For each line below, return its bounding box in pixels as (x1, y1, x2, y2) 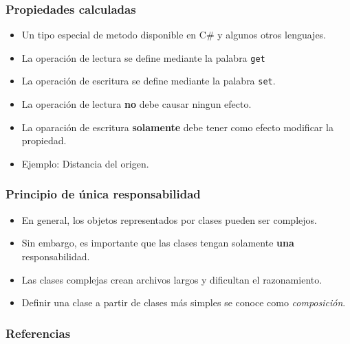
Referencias (6, 324, 71, 341)
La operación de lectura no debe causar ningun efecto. (21, 97, 252, 111)
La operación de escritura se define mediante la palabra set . (21, 73, 276, 88)
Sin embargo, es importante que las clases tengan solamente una (21, 236, 294, 250)
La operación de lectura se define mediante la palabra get (21, 50, 265, 65)
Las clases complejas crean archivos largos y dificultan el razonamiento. (21, 272, 322, 286)
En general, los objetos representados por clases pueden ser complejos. (21, 212, 317, 227)
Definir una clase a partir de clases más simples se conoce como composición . (21, 295, 346, 310)
